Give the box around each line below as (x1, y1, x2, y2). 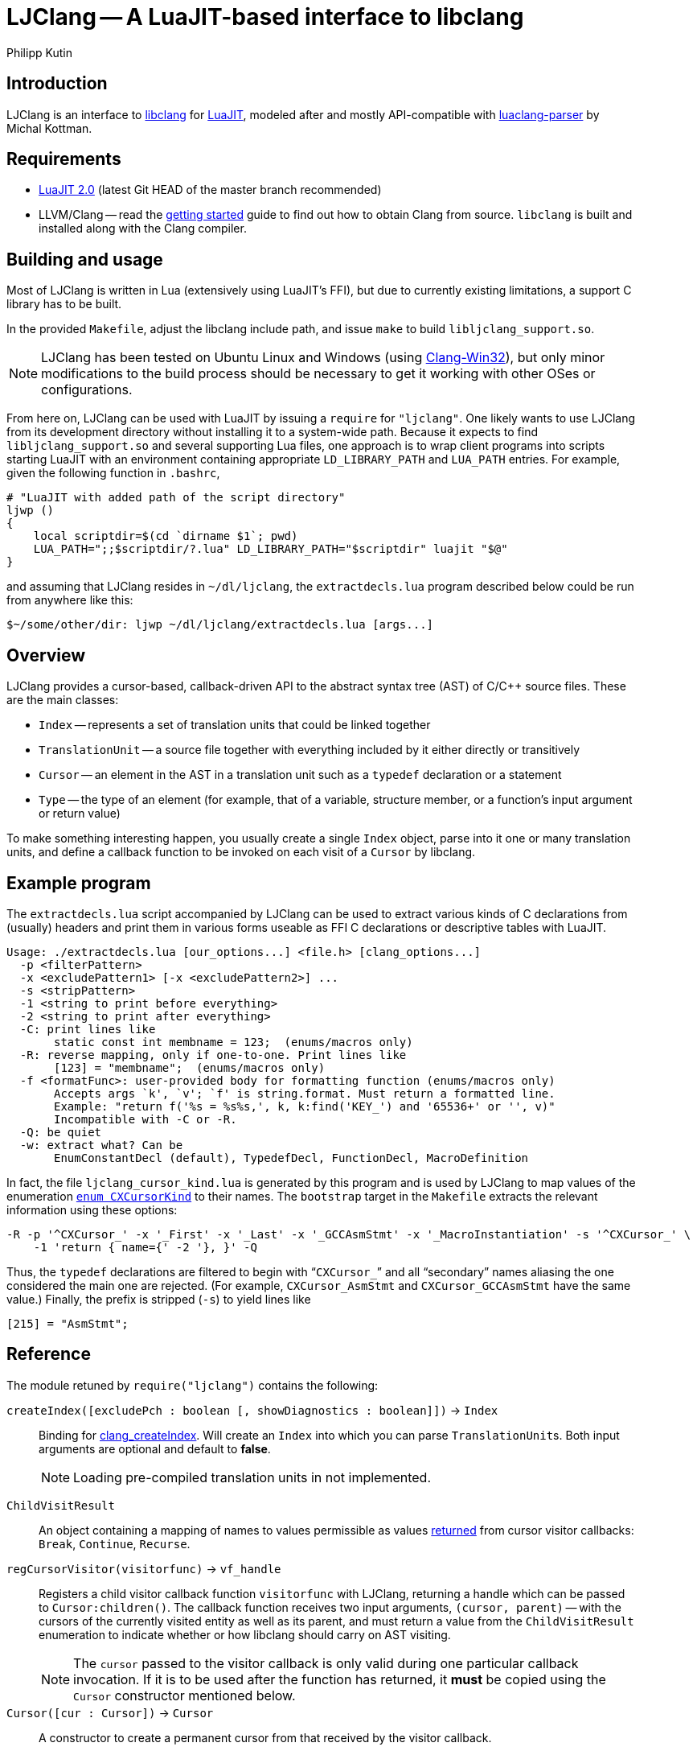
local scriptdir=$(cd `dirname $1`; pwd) (33, 529, 298, 543)
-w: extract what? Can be (19, 1138, 183, 1152)
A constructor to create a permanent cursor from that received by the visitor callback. (39, 1730, 492, 1745)
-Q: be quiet (19, 1125, 102, 1139)
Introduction (6, 73, 108, 94)
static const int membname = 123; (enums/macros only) (54, 1035, 413, 1049)
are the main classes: (6, 693, 119, 707)
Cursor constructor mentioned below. (73, 1687, 296, 1704)
